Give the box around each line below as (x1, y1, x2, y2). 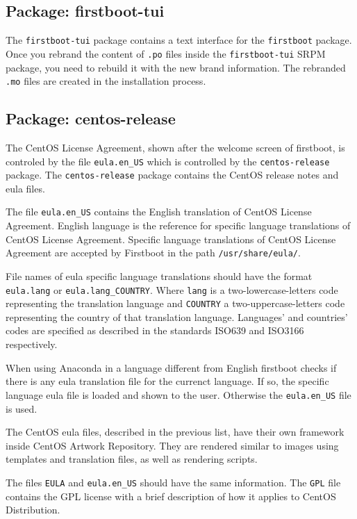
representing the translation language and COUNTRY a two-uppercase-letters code (6, 296, 345, 311)
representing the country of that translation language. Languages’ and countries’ (6, 309, 348, 324)
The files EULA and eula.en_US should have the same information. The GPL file (6, 475, 341, 489)
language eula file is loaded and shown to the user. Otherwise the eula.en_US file (6, 387, 351, 402)
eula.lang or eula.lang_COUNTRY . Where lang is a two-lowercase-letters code (6, 282, 338, 297)
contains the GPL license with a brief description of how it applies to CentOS (6, 488, 336, 503)
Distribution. (6, 502, 60, 517)
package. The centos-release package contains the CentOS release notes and (6, 167, 339, 182)
